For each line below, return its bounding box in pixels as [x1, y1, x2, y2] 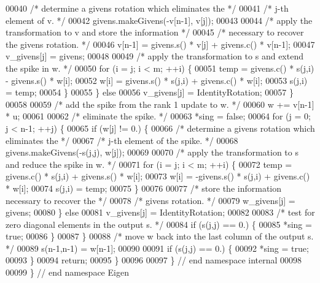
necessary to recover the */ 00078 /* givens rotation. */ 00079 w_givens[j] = [6, 194, 295, 206]
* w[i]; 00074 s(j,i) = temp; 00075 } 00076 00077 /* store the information [6, 181, 282, 194]
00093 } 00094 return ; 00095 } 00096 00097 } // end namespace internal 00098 [6, 254, 302, 266]
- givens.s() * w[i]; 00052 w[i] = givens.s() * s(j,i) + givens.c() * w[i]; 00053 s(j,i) [6, 74, 308, 86]
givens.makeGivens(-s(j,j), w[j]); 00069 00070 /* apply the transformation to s [6, 146, 299, 159]
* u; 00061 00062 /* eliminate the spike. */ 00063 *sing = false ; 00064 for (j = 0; [6, 110, 311, 123]
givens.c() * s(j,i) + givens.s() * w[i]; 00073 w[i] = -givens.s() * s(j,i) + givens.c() [6, 170, 310, 183]
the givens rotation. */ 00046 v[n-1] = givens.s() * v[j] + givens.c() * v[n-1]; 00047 [6, 37, 315, 50]
